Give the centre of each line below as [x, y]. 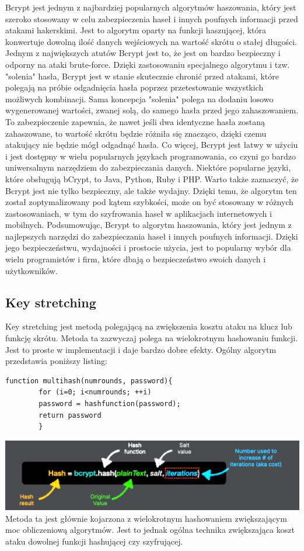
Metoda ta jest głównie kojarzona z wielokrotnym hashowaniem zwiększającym [146, 518]
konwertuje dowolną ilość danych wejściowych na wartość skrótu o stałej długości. [151, 41]
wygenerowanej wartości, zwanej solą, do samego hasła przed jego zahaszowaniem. [152, 110]
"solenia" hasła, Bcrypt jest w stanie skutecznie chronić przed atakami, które [142, 76]
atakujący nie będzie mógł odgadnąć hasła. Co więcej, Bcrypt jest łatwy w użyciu [152, 145]
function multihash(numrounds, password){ [89, 381]
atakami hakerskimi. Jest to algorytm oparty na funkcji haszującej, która [136, 30]
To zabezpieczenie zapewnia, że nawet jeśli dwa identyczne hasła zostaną [135, 121]
